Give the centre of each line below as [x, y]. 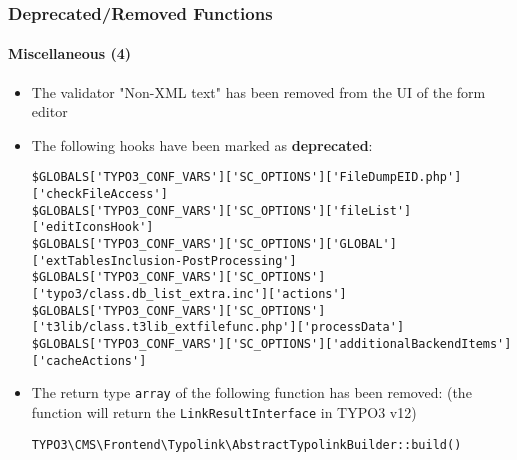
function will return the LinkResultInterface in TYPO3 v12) [224, 411]
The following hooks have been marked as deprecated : [202, 144]
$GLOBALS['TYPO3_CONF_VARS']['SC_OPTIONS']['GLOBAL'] [214, 244]
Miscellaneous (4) [70, 53]
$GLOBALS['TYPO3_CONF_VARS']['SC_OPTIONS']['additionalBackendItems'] [271, 343]
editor [49, 111]
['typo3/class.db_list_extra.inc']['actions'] [189, 294]
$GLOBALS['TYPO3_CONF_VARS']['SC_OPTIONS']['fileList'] [221, 210]
